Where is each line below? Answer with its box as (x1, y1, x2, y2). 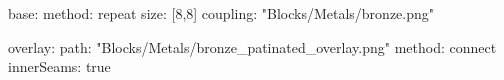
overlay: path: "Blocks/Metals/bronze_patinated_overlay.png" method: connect (8, 36, 497, 57)
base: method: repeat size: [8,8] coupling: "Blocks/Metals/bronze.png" (8, 3, 435, 23)
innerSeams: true (8, 56, 111, 77)
